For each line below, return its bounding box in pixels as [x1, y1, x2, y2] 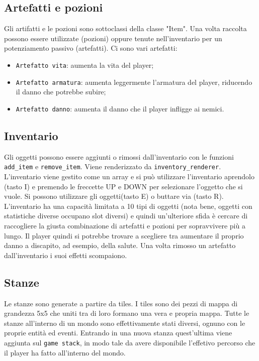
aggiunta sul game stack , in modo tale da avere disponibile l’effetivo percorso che [4, 337, 255, 347]
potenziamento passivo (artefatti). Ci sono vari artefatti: [4, 43, 178, 53]
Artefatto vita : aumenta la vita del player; [16, 59, 154, 70]
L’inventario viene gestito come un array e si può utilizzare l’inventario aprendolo [4, 171, 254, 181]
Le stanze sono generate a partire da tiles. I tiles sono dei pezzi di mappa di [4, 298, 238, 308]
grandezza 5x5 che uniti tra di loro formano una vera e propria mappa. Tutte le [4, 308, 249, 318]
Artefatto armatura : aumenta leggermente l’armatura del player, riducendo [16, 76, 252, 87]
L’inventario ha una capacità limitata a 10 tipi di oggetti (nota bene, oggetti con [4, 200, 252, 211]
